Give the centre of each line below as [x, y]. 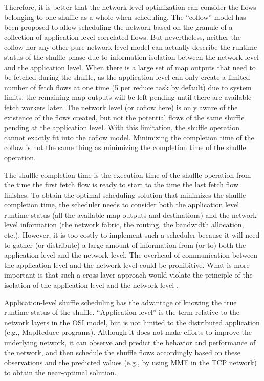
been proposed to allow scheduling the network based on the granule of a [118, 27]
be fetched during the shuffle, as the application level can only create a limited [127, 77]
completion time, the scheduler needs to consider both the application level [122, 205]
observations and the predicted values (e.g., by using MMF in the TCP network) [130, 362]
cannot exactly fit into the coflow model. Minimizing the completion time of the [129, 137]
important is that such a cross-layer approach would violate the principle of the [128, 275]
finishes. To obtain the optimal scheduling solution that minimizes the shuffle [125, 194]
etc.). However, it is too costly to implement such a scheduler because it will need [132, 235]
